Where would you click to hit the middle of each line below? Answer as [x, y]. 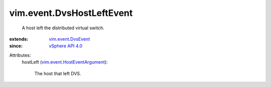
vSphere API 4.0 [66, 46]
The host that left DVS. [58, 73]
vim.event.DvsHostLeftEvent [71, 13]
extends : [19, 39]
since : [16, 46]
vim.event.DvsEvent [70, 39]
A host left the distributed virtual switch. [63, 28]
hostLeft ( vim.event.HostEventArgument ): [65, 62]
